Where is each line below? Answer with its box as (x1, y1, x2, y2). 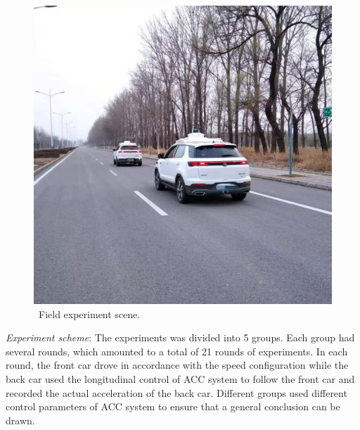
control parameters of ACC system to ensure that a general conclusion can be (6, 399, 340, 414)
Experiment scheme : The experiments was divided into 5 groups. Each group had (6, 330, 355, 345)
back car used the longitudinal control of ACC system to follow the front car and (6, 371, 355, 386)
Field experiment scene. (38, 306, 141, 321)
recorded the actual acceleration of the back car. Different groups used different (6, 385, 347, 400)
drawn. (6, 412, 35, 427)
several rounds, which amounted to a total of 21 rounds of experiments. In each (6, 343, 348, 358)
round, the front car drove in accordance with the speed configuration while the (6, 358, 349, 372)
